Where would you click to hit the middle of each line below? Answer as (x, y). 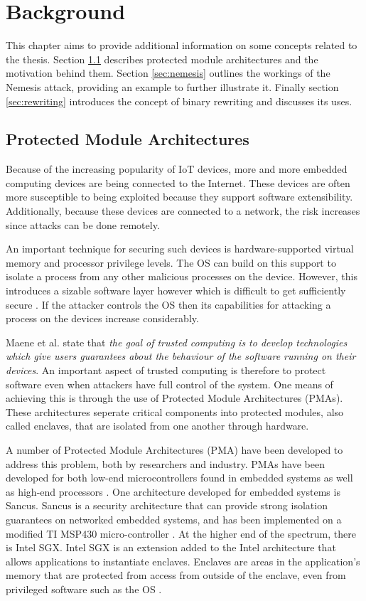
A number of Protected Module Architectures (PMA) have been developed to (174, 449)
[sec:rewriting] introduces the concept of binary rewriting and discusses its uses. (179, 101)
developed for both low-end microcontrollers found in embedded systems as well (179, 478)
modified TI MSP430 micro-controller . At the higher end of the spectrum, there (181, 533)
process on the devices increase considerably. (102, 318)
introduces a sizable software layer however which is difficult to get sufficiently (176, 291)
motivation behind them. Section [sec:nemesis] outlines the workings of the (168, 73)
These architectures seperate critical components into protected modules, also (175, 411)
